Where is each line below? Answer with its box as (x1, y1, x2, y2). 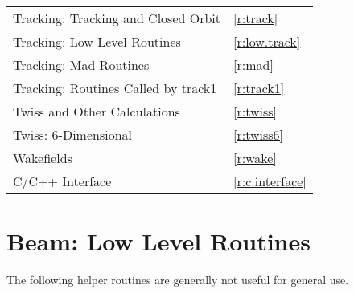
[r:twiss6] (233, 125, 284, 144)
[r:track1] (233, 79, 285, 97)
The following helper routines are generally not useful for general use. (6, 271, 349, 288)
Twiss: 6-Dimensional (13, 125, 133, 144)
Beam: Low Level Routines (6, 225, 311, 258)
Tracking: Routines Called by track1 (13, 79, 217, 97)
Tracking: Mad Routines (13, 55, 150, 74)
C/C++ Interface (13, 172, 112, 190)
